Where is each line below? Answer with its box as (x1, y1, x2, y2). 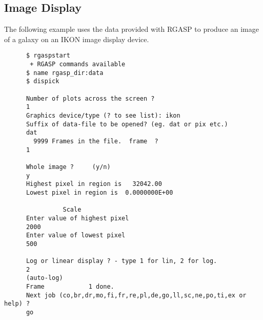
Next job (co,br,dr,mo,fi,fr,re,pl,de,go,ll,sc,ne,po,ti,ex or (26, 291, 247, 299)
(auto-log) (26, 274, 63, 282)
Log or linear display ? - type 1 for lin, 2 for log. (26, 257, 217, 265)
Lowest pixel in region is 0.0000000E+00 (26, 189, 173, 196)
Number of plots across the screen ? (26, 95, 155, 102)
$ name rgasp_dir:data (26, 69, 104, 77)
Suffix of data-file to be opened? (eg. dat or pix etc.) (26, 120, 228, 128)
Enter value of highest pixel (26, 214, 129, 222)
